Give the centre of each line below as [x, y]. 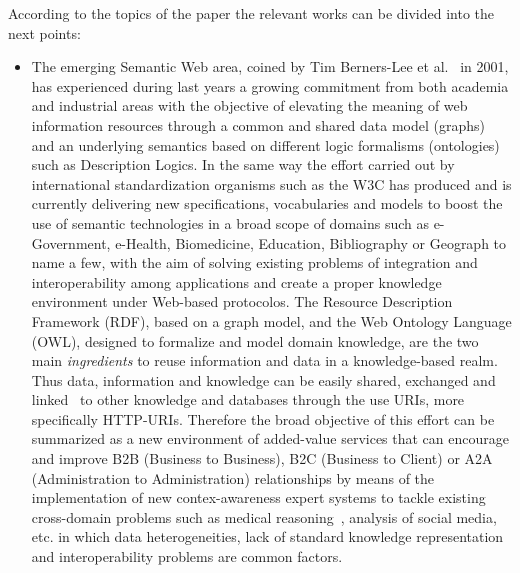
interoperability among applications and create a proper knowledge [236, 281]
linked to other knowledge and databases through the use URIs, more [248, 399]
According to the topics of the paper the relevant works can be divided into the [251, 13]
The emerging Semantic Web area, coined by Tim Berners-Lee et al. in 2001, [270, 66]
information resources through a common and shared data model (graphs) [258, 124]
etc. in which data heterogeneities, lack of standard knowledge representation [267, 536]
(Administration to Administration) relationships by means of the [233, 477]
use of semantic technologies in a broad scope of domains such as [230, 222]
